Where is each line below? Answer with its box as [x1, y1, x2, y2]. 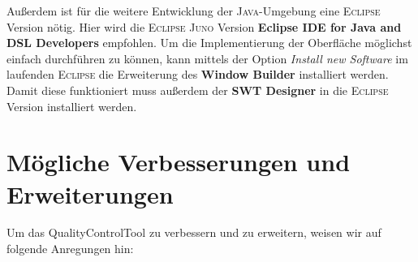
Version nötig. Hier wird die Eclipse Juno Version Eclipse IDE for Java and [6, 18, 402, 35]
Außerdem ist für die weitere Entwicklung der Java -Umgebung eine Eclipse [6, 2, 381, 19]
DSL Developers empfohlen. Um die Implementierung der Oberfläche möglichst [6, 34, 412, 51]
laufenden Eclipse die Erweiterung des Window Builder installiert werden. [6, 66, 389, 83]
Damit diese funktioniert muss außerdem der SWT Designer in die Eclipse [6, 81, 389, 98]
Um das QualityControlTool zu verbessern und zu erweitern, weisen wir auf [6, 224, 381, 241]
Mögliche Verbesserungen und [6, 145, 351, 178]
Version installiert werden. [6, 97, 137, 114]
